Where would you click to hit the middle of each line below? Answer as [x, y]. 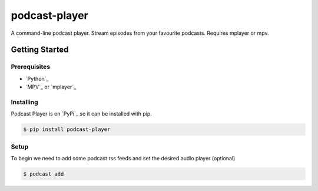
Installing [24, 102]
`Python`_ [37, 78]
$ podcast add [44, 174]
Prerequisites [30, 67]
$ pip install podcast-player [67, 129]
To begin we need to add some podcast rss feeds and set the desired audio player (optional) [123, 158]
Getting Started [40, 50]
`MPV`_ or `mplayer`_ [51, 87]
